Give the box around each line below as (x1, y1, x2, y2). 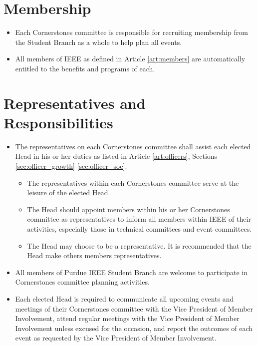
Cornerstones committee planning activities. (15, 277, 150, 287)
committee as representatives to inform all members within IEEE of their (27, 214, 251, 224)
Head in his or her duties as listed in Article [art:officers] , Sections (15, 151, 218, 161)
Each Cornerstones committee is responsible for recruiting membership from (15, 27, 248, 37)
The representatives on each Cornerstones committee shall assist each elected (15, 141, 251, 151)
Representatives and (3, 92, 146, 113)
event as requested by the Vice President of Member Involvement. (15, 333, 217, 343)
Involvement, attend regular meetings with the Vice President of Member (15, 313, 240, 324)
